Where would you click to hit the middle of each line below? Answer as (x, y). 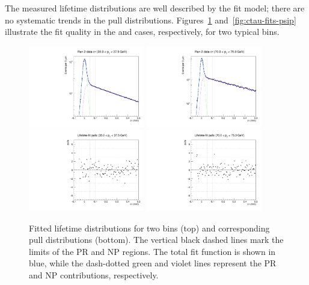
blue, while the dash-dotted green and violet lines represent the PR (153, 263)
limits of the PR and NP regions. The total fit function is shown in (152, 251)
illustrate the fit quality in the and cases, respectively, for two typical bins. (142, 32)
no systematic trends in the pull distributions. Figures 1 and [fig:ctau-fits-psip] (151, 20)
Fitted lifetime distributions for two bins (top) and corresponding (149, 228)
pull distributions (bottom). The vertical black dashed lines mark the (156, 240)
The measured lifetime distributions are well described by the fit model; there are (155, 8)
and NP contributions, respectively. (94, 275)
